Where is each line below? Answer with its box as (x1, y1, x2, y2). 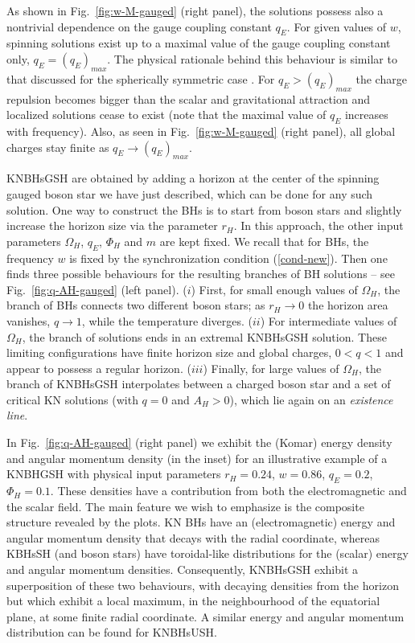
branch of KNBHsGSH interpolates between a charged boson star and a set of (6, 375, 391, 392)
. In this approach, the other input (233, 217, 404, 234)
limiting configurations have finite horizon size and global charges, (6, 344, 332, 361)
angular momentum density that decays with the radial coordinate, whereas (6, 529, 380, 546)
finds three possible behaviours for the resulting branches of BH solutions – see (6, 265, 395, 282)
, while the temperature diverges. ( (81, 312, 253, 329)
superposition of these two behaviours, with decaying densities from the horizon (6, 576, 399, 593)
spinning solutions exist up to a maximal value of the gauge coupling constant (6, 35, 391, 51)
